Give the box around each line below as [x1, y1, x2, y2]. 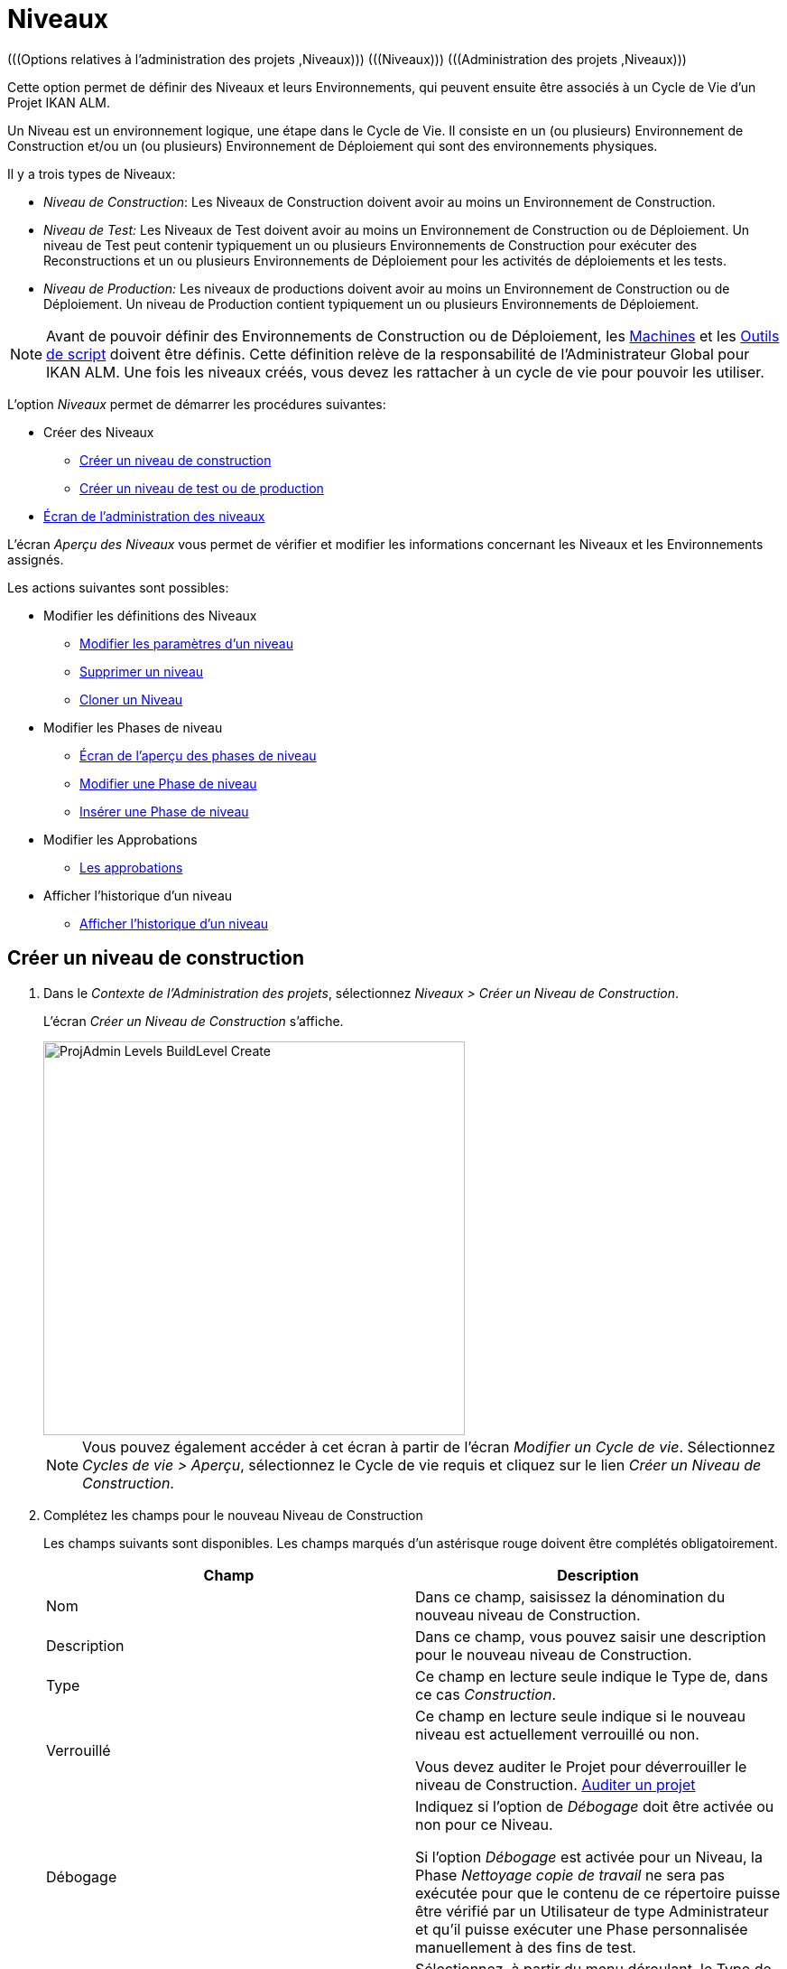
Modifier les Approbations [43, 831, 198, 847]
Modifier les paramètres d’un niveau [79, 635, 293, 651]
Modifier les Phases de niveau [43, 719, 223, 735]
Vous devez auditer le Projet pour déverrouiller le [415, 1757, 747, 1776]
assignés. [7, 551, 64, 567]
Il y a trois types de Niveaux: [7, 165, 176, 182]
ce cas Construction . [415, 1684, 557, 1703]
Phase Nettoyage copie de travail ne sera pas [415, 1865, 725, 1884]
